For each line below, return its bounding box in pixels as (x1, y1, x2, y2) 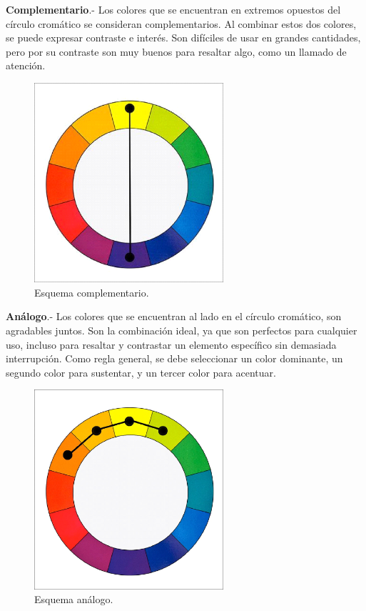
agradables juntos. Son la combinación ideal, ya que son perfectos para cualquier (6, 323, 357, 338)
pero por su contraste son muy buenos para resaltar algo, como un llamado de (6, 44, 347, 59)
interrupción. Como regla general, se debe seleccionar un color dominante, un (6, 351, 343, 366)
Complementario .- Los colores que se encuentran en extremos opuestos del (6, 2, 341, 16)
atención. (6, 58, 46, 73)
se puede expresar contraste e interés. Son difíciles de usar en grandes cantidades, (6, 30, 361, 45)
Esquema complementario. (34, 284, 149, 299)
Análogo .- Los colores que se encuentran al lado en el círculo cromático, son (6, 309, 342, 324)
